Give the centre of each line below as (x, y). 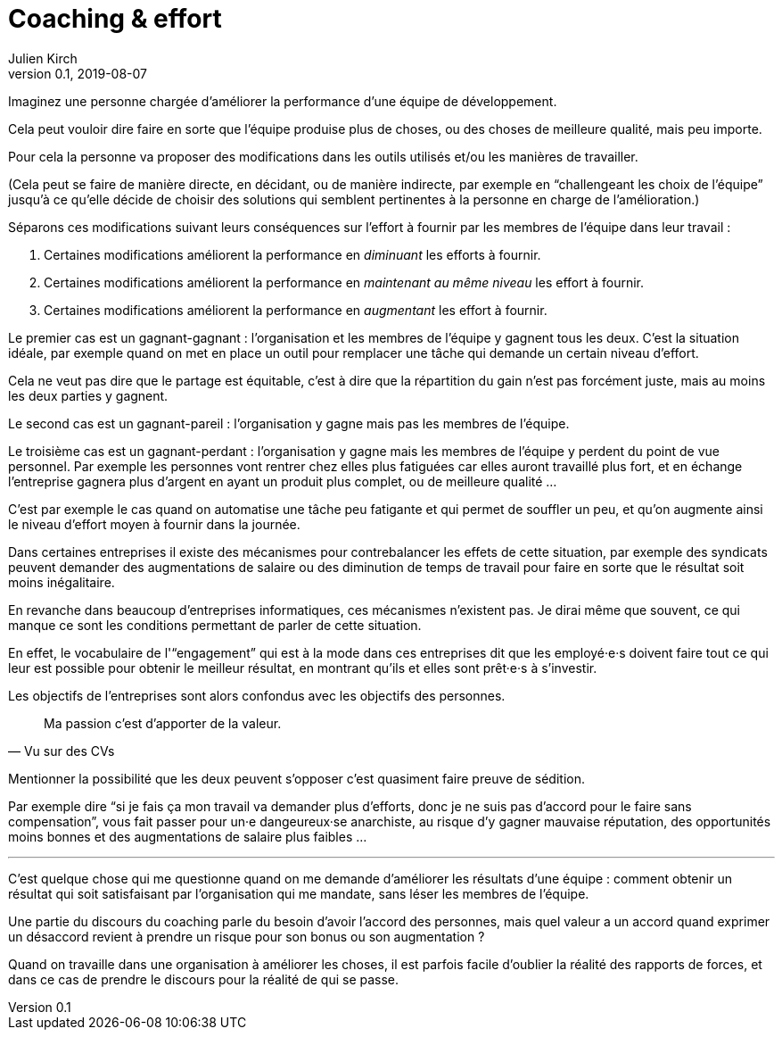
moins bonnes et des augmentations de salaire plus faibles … (188, 836)
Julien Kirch (43, 58)
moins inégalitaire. (62, 582)
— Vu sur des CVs (62, 751)
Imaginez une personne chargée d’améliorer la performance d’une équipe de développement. (283, 101)
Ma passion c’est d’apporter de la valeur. (163, 723)
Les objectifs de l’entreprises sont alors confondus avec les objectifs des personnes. (257, 695)
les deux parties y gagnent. (88, 395)
